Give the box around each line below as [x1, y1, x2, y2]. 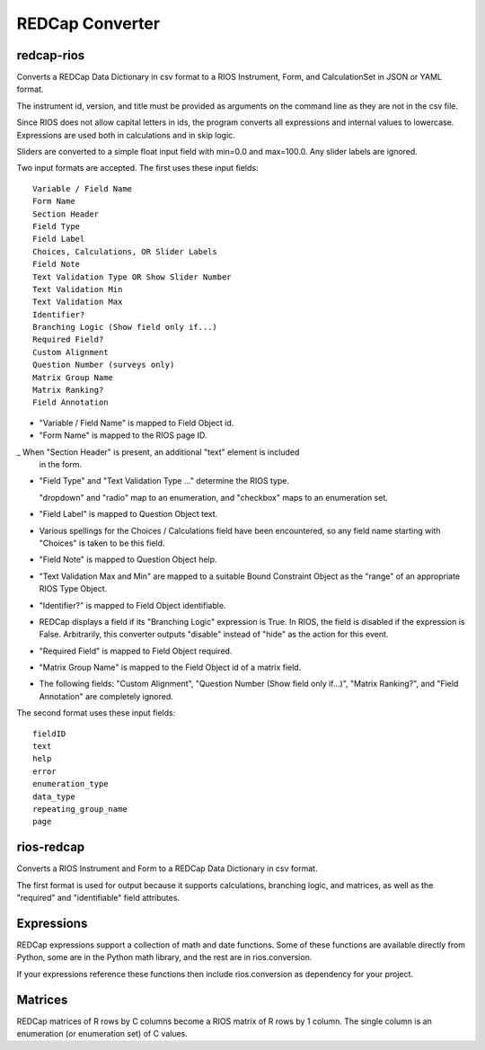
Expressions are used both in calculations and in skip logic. [16, 129, 235, 140]
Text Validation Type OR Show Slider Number [32, 271, 233, 282]
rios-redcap [16, 840, 85, 855]
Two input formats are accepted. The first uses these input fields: [16, 163, 260, 174]
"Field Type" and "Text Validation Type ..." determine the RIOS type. [39, 476, 290, 486]
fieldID [32, 728, 66, 739]
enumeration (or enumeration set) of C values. [16, 1028, 189, 1039]
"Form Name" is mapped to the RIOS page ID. [39, 430, 207, 440]
